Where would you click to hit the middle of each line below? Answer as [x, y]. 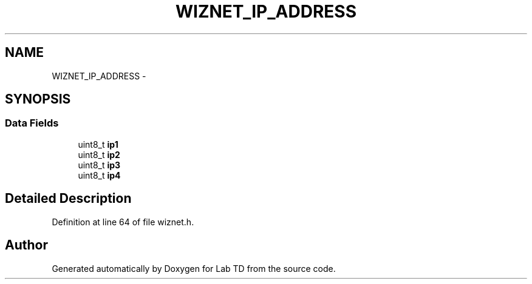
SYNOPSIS [38, 99]
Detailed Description [68, 199]
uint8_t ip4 [99, 175]
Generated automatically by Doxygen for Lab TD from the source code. [194, 268]
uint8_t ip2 [99, 154]
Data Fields [32, 123]
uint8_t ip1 [98, 144]
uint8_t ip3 [99, 165]
